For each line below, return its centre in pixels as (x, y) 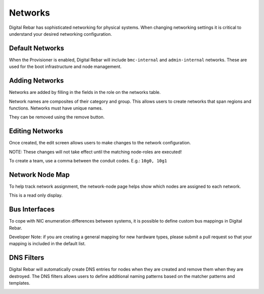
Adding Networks (36, 81)
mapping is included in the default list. (47, 244)
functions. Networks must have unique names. (56, 108)
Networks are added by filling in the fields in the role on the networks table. (85, 92)
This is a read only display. (36, 195)
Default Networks (37, 48)
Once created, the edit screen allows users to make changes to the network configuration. (100, 143)
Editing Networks (36, 131)
